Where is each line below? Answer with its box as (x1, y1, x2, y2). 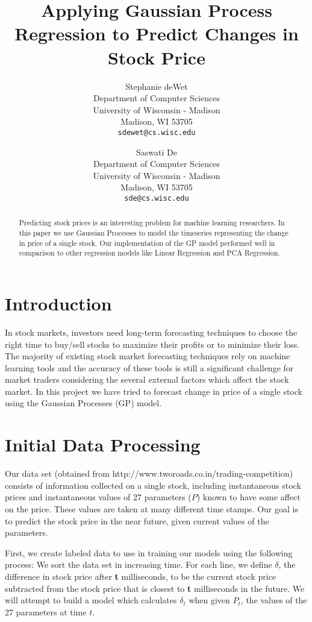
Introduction (5, 291, 112, 315)
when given (189, 594, 230, 606)
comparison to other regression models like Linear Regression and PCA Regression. (19, 248, 280, 258)
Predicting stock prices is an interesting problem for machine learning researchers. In (19, 218, 285, 228)
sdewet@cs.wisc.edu (117, 128, 196, 137)
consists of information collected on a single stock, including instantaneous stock (5, 479, 301, 491)
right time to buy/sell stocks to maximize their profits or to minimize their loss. (5, 338, 300, 350)
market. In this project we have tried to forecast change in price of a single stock (5, 385, 302, 397)
